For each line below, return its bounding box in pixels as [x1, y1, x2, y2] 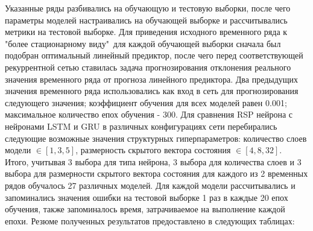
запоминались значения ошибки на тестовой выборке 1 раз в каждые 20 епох [5, 191, 288, 203]
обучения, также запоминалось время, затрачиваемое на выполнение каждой [5, 203, 285, 215]
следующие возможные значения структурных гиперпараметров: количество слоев [5, 131, 307, 144]
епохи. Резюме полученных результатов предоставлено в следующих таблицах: [5, 214, 295, 227]
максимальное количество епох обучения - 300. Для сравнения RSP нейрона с [5, 108, 293, 121]
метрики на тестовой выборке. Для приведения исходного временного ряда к [5, 25, 288, 38]
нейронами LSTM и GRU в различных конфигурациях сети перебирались [5, 119, 277, 132]
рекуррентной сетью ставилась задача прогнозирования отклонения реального [5, 60, 291, 73]
